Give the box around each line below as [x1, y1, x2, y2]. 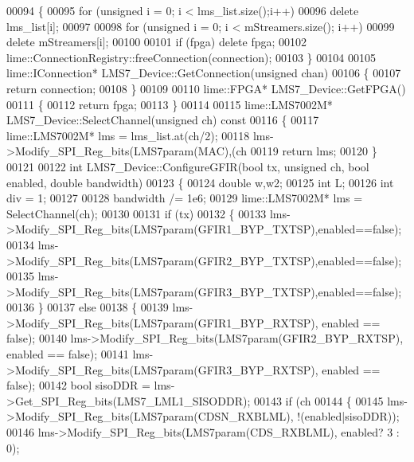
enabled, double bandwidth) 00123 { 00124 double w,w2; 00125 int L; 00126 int [6, 174, 394, 190]
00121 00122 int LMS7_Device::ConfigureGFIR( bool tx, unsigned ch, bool [6, 158, 369, 174]
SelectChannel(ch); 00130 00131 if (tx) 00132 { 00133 [6, 205, 267, 221]
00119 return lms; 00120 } [250, 143, 377, 159]
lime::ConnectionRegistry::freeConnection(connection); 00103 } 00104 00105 [6, 49, 376, 65]
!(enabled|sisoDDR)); [297, 408, 400, 425]
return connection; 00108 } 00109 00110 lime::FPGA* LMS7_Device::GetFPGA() [6, 80, 406, 96]
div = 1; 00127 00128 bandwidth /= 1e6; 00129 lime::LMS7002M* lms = [6, 190, 363, 206]
